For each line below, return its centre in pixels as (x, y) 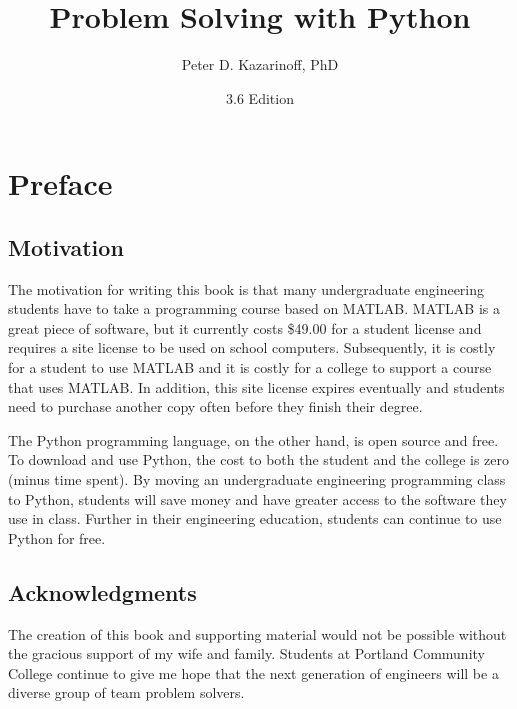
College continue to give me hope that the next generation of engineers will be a (253, 672)
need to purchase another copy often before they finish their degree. (215, 406)
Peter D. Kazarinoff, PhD (260, 64)
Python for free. (57, 537)
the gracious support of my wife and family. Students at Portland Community (246, 653)
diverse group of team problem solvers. (126, 692)
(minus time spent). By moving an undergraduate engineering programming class (257, 479)
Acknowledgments (102, 591)
